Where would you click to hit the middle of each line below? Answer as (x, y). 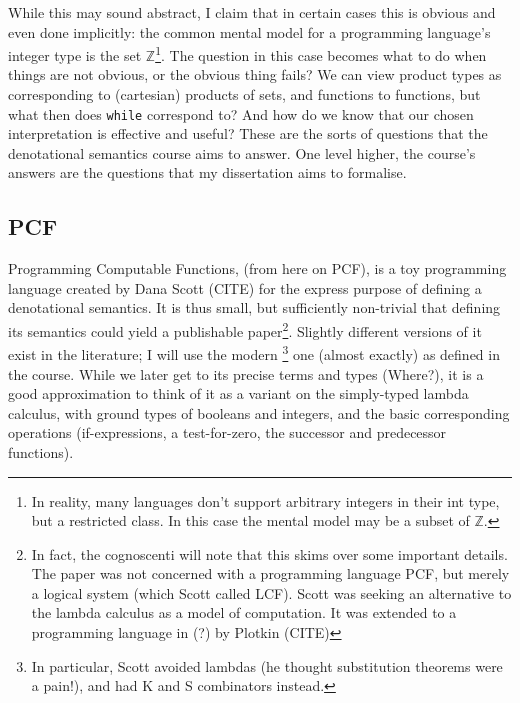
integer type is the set (75, 54)
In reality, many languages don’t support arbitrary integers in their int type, (265, 500)
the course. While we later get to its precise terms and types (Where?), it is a (246, 373)
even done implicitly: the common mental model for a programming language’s (249, 31)
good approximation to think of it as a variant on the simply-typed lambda (238, 393)
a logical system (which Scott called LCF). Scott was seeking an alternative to (271, 592)
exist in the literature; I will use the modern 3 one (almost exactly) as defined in (254, 352)
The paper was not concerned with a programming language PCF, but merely (270, 573)
